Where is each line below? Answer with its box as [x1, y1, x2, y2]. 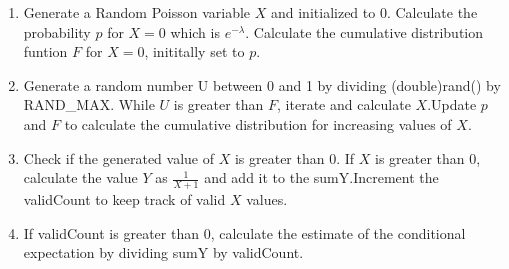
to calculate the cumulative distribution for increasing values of [64, 113, 452, 134]
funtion [23, 41, 68, 62]
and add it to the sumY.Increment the [204, 167, 439, 188]
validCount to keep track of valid [23, 188, 226, 209]
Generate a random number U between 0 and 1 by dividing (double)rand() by [23, 74, 501, 95]
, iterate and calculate [277, 94, 411, 115]
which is [170, 21, 220, 42]
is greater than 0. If [234, 147, 355, 168]
